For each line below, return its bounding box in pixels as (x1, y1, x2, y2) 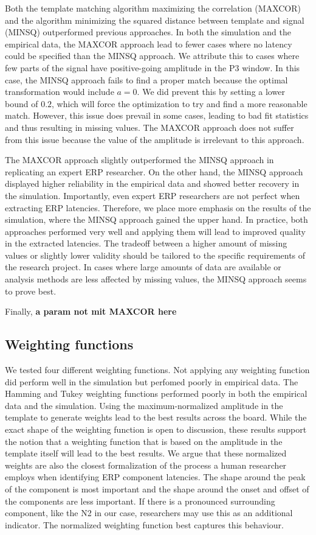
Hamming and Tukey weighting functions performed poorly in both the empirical (5, 387, 307, 400)
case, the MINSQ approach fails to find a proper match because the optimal (5, 73, 288, 86)
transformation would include (5, 85, 114, 98)
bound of (5, 97, 38, 110)
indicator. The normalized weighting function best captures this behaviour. (5, 518, 284, 531)
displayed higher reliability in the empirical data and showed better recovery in (5, 177, 300, 190)
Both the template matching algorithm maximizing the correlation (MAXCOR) (5, 2, 301, 14)
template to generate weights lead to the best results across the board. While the (5, 411, 307, 424)
